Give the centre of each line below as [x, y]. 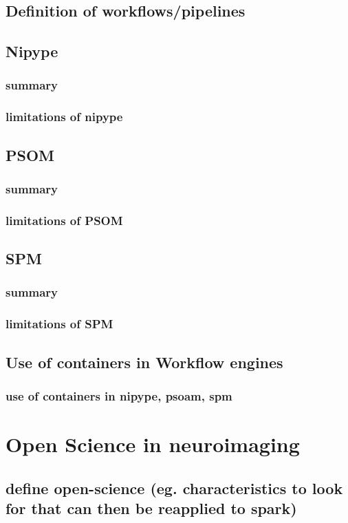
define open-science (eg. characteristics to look [174, 488]
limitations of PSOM [64, 220]
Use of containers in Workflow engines [144, 362]
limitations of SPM [59, 324]
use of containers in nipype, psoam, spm [119, 395]
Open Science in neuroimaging [153, 444]
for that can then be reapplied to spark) [151, 508]
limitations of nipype [64, 117]
